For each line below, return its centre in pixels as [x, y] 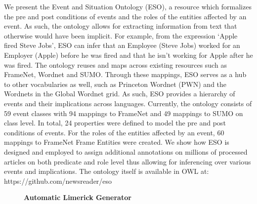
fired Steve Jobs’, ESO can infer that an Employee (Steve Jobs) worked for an [122, 45]
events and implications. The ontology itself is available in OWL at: [107, 171]
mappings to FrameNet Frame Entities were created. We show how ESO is [117, 142]
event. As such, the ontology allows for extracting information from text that [121, 26]
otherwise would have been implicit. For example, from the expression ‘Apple [121, 35]
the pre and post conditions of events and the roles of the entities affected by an [125, 16]
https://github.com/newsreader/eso [58, 181]
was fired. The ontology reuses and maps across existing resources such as [115, 64]
